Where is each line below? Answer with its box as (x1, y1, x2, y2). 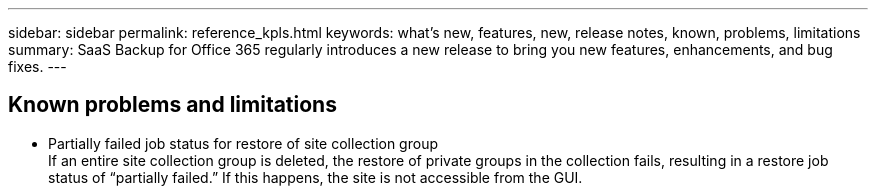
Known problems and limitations (8, 92, 337, 118)
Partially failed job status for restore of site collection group (48, 134, 438, 152)
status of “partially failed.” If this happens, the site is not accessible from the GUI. (48, 168, 583, 186)
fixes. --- (8, 58, 67, 75)
